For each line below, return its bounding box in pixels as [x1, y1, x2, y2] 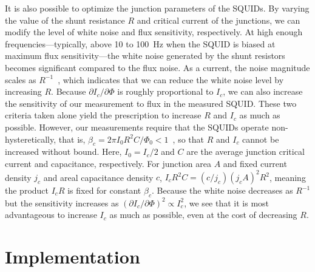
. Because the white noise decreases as [151, 184, 293, 197]
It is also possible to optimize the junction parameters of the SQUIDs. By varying [5, 2, 310, 14]
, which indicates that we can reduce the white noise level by [58, 73, 284, 86]
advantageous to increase [5, 208, 97, 221]
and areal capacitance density [43, 171, 154, 183]
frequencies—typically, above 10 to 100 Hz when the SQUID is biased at [5, 37, 276, 50]
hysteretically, [5, 132, 56, 145]
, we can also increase [223, 85, 303, 98]
